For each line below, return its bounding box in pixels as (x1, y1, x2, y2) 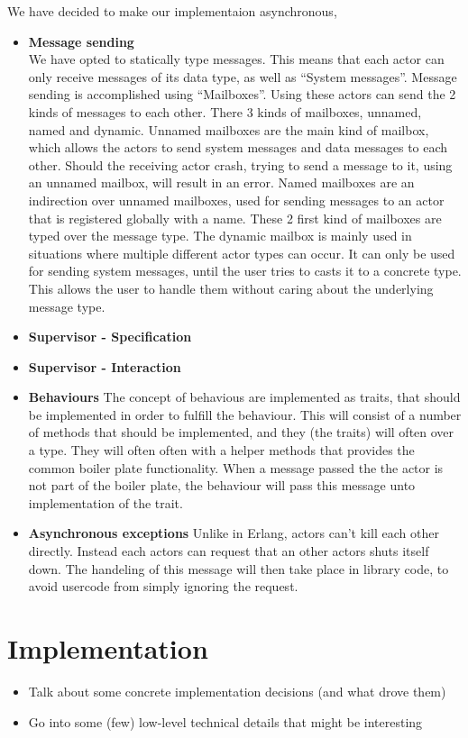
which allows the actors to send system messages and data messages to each (28, 138, 448, 157)
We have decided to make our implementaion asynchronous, (7, 2, 337, 20)
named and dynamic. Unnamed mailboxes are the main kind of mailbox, (28, 120, 429, 139)
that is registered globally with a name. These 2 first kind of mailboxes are (28, 208, 442, 227)
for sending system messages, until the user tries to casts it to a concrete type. (28, 261, 462, 280)
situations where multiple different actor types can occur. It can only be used (28, 243, 455, 262)
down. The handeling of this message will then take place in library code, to (28, 559, 449, 578)
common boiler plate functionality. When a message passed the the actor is (28, 458, 444, 477)
